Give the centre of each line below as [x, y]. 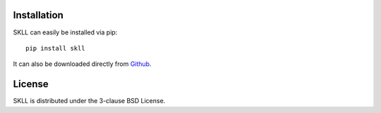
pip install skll [55, 48]
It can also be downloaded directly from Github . [82, 64]
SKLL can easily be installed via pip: [65, 32]
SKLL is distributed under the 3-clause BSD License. [89, 101]
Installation [38, 15]
